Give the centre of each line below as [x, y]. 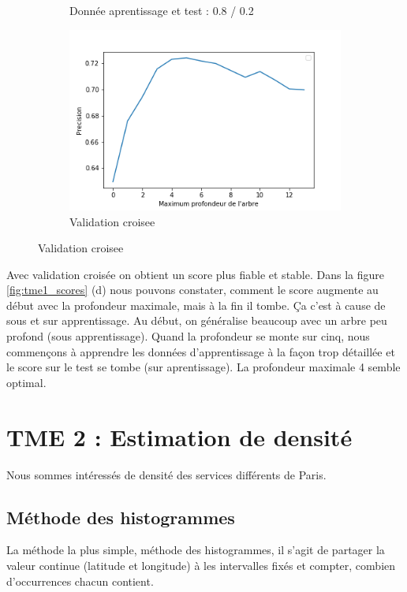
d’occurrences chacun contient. [80, 581]
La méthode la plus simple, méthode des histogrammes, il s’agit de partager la [196, 550]
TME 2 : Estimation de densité [179, 436]
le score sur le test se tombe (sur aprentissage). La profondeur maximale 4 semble [203, 367]
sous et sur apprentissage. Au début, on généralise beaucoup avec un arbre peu [197, 320]
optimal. [26, 382]
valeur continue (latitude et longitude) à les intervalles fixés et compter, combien [201, 565]
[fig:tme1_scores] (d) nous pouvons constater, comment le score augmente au [192, 290]
